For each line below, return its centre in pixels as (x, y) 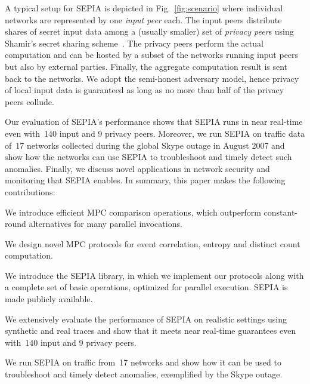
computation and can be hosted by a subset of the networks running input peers (152, 55)
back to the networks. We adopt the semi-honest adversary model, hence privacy (152, 78)
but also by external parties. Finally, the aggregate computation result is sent (146, 66)
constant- (281, 212)
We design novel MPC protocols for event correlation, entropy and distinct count (153, 243)
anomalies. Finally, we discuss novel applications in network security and (137, 168)
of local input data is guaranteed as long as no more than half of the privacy (145, 90)
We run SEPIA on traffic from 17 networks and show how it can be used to (143, 362)
